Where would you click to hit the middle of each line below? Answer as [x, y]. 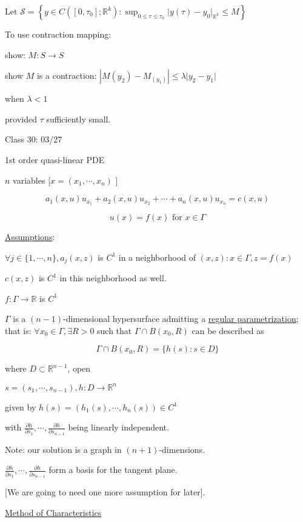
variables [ [32, 180]
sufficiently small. [78, 119]
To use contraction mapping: [58, 34]
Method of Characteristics [53, 512]
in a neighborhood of [157, 257]
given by [21, 407]
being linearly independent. [118, 427]
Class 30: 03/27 [34, 139]
